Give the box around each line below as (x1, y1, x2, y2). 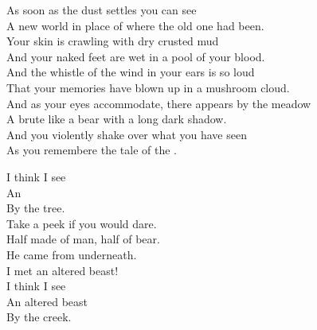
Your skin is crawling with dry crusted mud (6, 33, 219, 49)
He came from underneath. (6, 246, 137, 262)
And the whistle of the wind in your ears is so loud (6, 64, 255, 80)
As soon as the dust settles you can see (6, 2, 197, 17)
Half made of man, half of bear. (6, 231, 160, 247)
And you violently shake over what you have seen (6, 126, 247, 142)
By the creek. (6, 309, 72, 325)
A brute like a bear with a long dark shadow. (6, 111, 227, 127)
